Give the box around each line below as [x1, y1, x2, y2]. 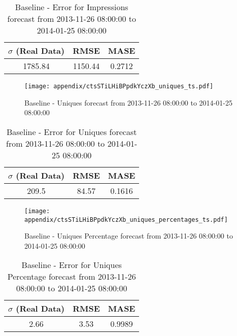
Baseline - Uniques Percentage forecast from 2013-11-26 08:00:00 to [24, 230, 233, 241]
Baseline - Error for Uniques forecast [6, 125, 137, 138]
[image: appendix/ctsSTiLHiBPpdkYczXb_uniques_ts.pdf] [24, 83, 214, 90]
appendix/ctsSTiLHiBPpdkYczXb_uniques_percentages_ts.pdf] [24, 216, 228, 223]
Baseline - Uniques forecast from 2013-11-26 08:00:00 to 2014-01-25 [24, 97, 232, 108]
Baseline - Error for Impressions [15, 1, 128, 13]
